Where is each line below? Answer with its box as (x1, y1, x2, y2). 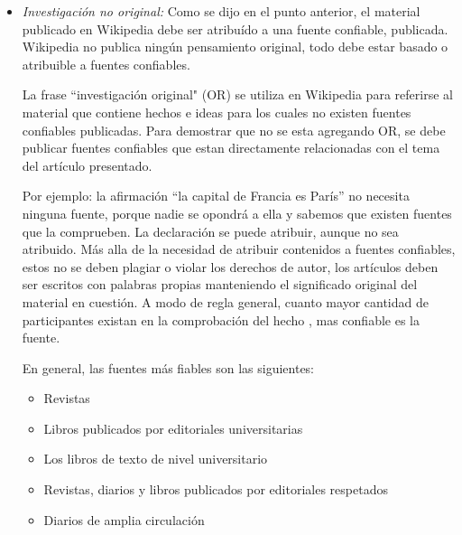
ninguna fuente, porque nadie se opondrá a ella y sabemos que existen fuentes (22, 203, 452, 222)
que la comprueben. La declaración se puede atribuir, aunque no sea (22, 221, 399, 240)
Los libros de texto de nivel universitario (43, 449, 268, 468)
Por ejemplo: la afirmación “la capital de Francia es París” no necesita (22, 186, 410, 205)
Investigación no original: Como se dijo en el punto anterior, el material (22, 2, 420, 20)
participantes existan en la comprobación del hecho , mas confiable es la (22, 310, 420, 329)
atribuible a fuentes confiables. (22, 54, 190, 73)
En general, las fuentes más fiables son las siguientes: (22, 358, 314, 377)
